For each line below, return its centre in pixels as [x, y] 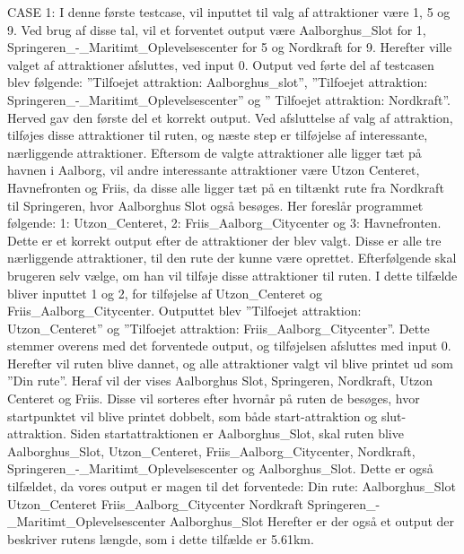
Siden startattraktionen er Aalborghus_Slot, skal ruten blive [237, 433]
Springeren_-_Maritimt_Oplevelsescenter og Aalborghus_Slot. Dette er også [220, 468]
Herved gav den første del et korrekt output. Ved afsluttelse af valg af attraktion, [230, 117]
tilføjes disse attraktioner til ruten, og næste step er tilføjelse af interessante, [218, 135]
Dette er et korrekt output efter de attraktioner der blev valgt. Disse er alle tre [224, 240]
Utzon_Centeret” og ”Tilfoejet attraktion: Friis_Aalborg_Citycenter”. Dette [219, 328]
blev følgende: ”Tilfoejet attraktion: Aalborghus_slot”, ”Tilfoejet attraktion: [218, 82]
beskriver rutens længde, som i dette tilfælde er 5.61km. [161, 538]
